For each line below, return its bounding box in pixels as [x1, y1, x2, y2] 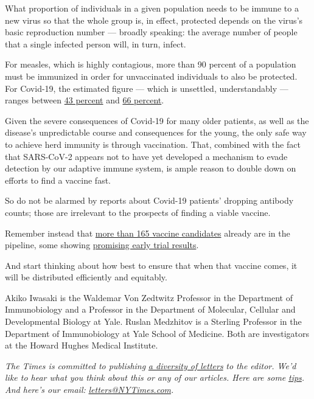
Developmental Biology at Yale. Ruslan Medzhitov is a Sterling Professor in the [5, 315, 302, 328]
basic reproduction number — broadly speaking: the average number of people [5, 26, 298, 38]
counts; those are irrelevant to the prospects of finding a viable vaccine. [5, 206, 271, 218]
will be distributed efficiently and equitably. [5, 271, 167, 283]
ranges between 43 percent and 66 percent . [5, 94, 164, 106]
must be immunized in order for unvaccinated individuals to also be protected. [5, 69, 298, 82]
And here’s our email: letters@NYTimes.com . [5, 383, 174, 396]
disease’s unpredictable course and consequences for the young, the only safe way [5, 126, 307, 139]
